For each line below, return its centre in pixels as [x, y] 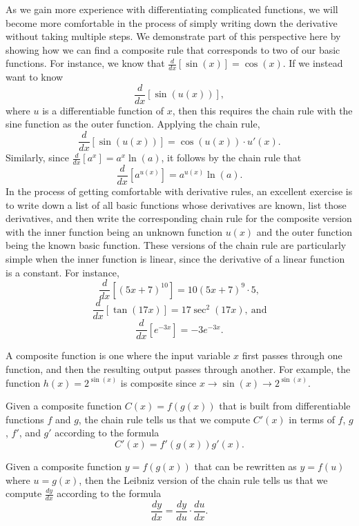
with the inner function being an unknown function [114, 231]
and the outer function [304, 231]
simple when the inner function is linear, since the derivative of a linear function [175, 258]
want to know [35, 77]
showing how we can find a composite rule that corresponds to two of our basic [173, 49]
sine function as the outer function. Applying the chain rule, [133, 124]
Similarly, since [37, 158]
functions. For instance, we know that [85, 63]
